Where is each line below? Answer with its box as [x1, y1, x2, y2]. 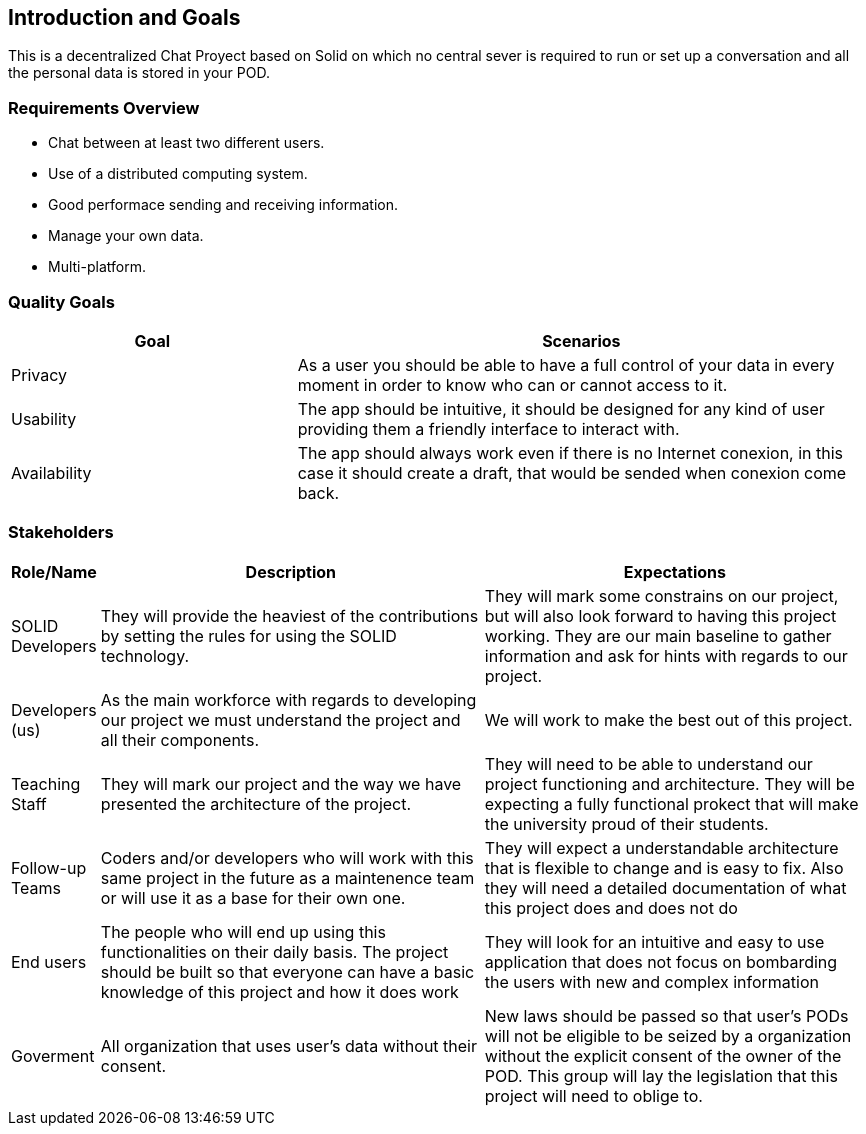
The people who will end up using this [100, 921, 386, 942]
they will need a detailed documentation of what [484, 877, 847, 898]
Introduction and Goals [8, 5, 241, 30]
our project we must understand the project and [100, 709, 461, 730]
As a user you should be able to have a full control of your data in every [297, 354, 835, 375]
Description [245, 561, 337, 582]
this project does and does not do [484, 897, 738, 918]
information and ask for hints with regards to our [484, 645, 848, 666]
